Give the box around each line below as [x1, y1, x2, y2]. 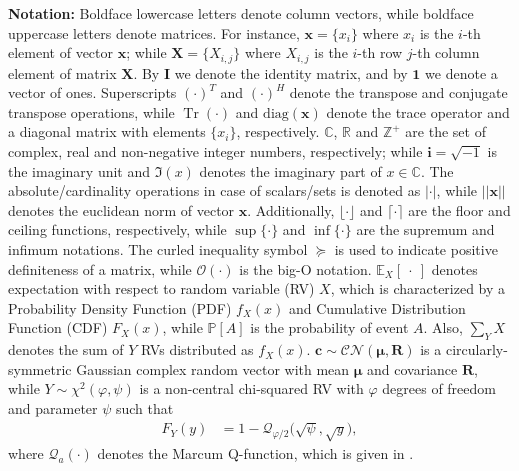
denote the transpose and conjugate [289, 82, 508, 103]
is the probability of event [250, 317, 409, 338]
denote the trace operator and [326, 101, 510, 122]
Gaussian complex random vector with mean [76, 358, 350, 379]
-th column [412, 42, 480, 63]
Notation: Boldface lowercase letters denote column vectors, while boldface [8, 3, 474, 23]
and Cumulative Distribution [288, 297, 466, 318]
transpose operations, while [8, 101, 175, 122]
